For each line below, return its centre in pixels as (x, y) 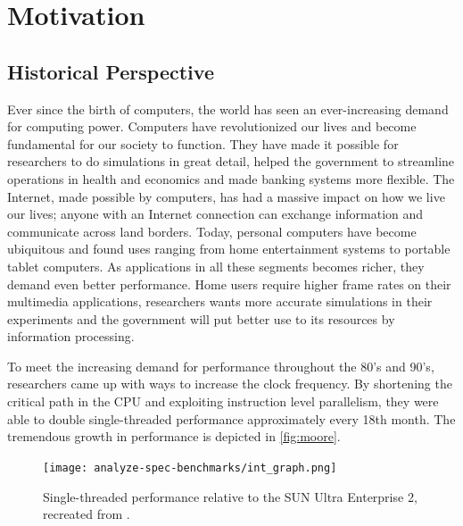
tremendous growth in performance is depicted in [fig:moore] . (174, 436)
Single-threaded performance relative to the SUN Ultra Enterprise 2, (230, 496)
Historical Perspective (111, 71)
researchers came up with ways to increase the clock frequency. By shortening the (230, 384)
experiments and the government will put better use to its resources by (201, 318)
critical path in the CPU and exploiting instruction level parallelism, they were (223, 401)
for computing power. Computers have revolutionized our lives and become (212, 126)
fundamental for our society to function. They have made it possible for (203, 143)
